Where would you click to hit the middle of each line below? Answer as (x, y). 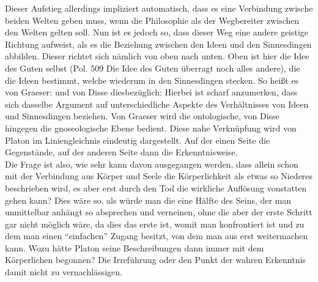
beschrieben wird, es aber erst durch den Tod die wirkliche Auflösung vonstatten (156, 187)
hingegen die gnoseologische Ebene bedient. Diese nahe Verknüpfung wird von (151, 128)
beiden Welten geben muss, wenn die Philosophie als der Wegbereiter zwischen (152, 20)
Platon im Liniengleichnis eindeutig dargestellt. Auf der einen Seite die (138, 140)
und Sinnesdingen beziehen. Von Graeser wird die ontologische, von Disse (142, 116)
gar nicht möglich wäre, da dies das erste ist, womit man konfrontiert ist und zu (155, 224)
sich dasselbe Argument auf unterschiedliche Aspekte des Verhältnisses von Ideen (157, 104)
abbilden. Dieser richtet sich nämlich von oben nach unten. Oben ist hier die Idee (157, 56)
